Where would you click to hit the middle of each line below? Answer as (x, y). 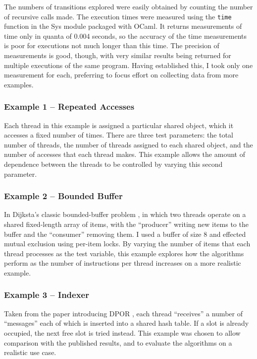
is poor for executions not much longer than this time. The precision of (112, 45)
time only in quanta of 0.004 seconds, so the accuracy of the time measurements (126, 36)
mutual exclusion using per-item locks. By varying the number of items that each (127, 244)
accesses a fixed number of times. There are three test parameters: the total (119, 135)
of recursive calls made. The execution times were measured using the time (118, 16)
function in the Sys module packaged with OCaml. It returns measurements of (123, 26)
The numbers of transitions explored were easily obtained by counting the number (128, 6)
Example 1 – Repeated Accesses (69, 107)
